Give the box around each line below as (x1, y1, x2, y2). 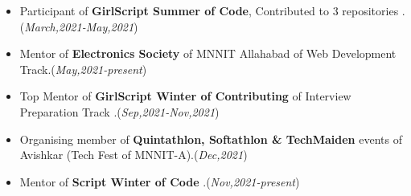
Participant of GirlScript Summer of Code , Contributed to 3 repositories (19, 2, 399, 18)
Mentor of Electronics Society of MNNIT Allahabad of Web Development (19, 45, 397, 62)
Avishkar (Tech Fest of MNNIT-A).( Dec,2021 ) (19, 146, 248, 163)
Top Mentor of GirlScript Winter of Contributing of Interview (19, 88, 351, 104)
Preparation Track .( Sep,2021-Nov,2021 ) (19, 103, 220, 120)
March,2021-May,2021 (24, 18, 134, 35)
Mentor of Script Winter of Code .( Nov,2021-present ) (19, 173, 300, 190)
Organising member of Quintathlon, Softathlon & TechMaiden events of (19, 130, 402, 147)
